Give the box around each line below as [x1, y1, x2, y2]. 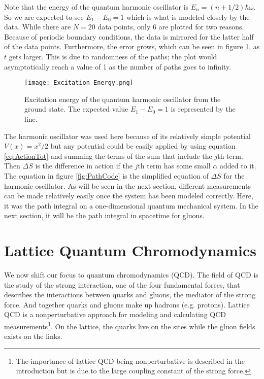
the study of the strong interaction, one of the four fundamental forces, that [4, 279, 240, 290]
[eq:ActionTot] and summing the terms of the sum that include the [4, 150, 212, 161]
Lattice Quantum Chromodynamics [4, 240, 257, 261]
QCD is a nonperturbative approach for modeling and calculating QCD [4, 309, 226, 320]
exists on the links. [4, 331, 62, 341]
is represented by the [171, 104, 236, 114]
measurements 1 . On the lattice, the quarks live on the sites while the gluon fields [4, 320, 255, 331]
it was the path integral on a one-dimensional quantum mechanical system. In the [4, 200, 258, 211]
